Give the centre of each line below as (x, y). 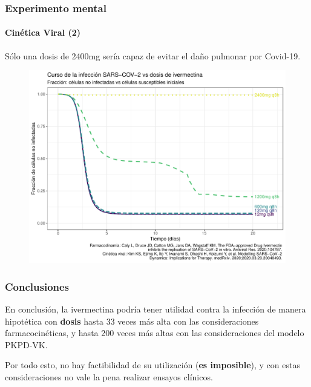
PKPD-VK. (26, 344)
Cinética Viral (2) (43, 32)
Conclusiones (37, 286)
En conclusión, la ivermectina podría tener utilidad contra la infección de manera (155, 309)
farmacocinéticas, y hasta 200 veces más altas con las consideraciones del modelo (155, 333)
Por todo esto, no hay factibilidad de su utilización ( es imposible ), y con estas (152, 365)
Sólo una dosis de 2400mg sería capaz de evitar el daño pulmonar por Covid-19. (153, 55)
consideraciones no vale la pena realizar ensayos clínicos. (109, 377)
